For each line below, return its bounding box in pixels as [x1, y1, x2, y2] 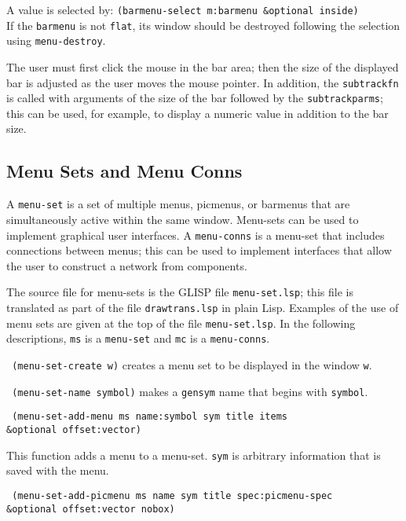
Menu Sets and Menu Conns [6, 159, 243, 183]
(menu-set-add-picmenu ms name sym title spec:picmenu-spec [12, 490, 333, 501]
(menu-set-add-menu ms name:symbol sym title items [12, 411, 287, 423]
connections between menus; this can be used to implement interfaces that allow [6, 242, 392, 259]
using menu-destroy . [6, 32, 106, 49]
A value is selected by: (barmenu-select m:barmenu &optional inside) [6, 2, 359, 17]
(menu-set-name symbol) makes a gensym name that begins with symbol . [12, 383, 368, 399]
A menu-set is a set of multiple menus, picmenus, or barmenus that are [6, 196, 350, 212]
